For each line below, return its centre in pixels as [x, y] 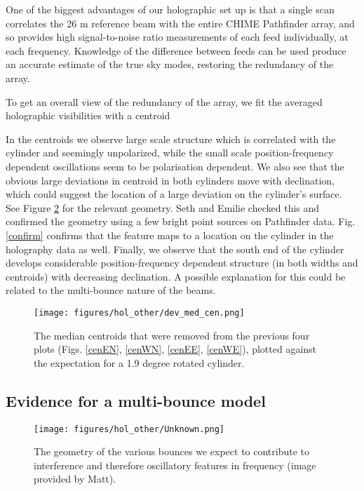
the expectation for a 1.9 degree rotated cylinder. [139, 362]
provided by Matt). [75, 479]
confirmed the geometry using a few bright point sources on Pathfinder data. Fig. [181, 221]
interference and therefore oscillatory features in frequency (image [175, 465]
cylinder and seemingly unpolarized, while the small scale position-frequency [170, 153]
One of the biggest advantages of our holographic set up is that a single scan [170, 9]
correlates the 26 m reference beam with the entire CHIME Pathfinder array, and [180, 23]
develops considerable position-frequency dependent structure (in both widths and [182, 263]
